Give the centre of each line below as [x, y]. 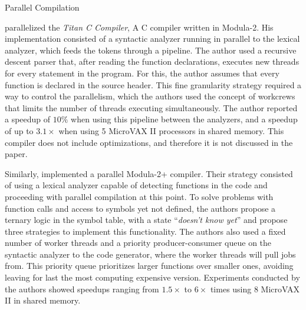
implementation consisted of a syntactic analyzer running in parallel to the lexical [152, 39]
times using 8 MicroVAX [255, 289]
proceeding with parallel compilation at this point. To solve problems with [139, 196]
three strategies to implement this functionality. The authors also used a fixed [145, 231]
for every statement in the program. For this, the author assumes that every [142, 73]
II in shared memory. [43, 300]
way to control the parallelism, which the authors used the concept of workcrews [150, 96]
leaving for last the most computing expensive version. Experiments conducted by [152, 277]
